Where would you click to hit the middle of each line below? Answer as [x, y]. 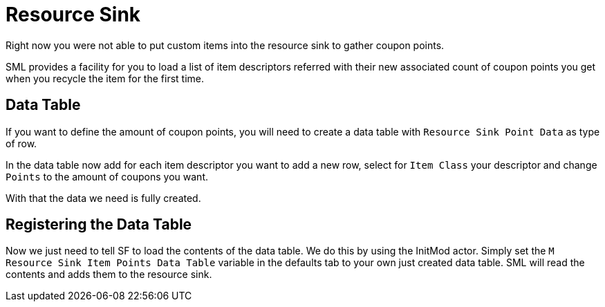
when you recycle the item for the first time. [105, 78]
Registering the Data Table [99, 225]
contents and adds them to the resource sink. [109, 275]
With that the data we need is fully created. [103, 198]
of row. [21, 143]
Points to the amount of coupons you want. [107, 176]
